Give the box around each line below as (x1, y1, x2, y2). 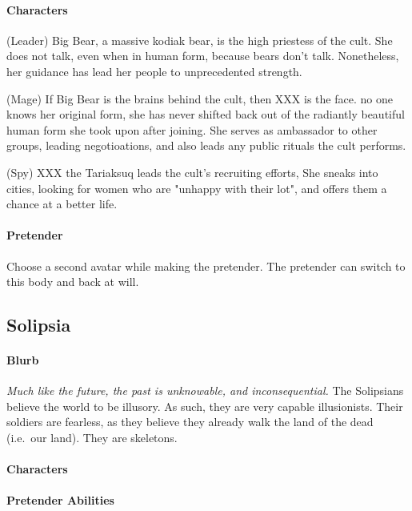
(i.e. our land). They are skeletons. (6, 429, 178, 446)
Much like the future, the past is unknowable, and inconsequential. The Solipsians (6, 382, 404, 399)
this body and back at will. (6, 273, 139, 290)
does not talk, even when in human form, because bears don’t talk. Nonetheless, (6, 47, 399, 64)
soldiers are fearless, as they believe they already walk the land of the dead (6, 413, 374, 430)
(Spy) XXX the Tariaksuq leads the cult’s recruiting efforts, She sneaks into (6, 163, 378, 180)
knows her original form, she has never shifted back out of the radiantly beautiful (6, 106, 405, 123)
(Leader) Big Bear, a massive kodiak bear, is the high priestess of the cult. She (6, 31, 393, 48)
